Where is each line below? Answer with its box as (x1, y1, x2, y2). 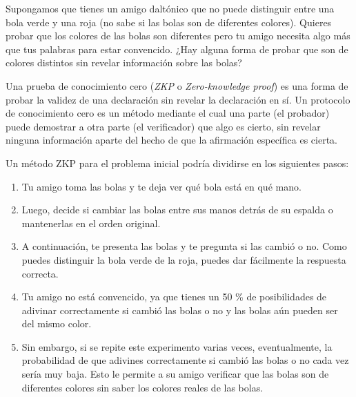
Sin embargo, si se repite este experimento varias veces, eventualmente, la (21, 339, 333, 354)
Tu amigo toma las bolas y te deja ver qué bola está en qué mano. (21, 179, 301, 193)
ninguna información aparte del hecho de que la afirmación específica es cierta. (6, 133, 337, 147)
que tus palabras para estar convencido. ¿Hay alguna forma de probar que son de (6, 41, 348, 56)
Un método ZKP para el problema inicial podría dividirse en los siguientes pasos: (6, 155, 349, 170)
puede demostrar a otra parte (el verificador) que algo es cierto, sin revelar (6, 119, 321, 133)
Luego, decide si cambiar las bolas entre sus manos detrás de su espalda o (21, 202, 333, 217)
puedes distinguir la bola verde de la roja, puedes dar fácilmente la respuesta (21, 252, 346, 267)
